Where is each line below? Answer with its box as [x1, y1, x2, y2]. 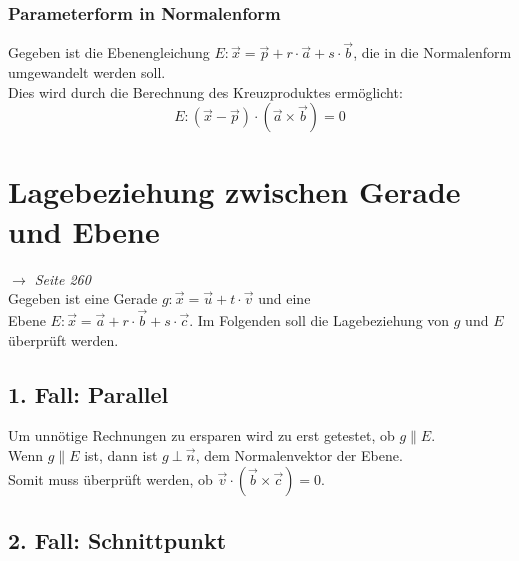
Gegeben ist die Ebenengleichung [8, 42, 210, 63]
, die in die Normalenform [353, 42, 512, 63]
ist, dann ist [84, 444, 158, 465]
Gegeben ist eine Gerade [8, 288, 158, 309]
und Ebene [8, 210, 160, 251]
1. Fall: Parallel [8, 378, 169, 409]
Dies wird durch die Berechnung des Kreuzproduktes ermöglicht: [8, 81, 403, 102]
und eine [258, 288, 311, 309]
